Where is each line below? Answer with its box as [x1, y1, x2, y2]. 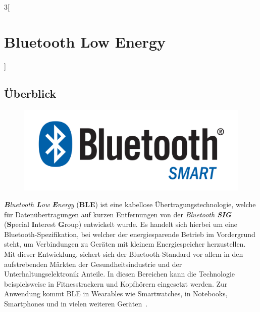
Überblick [4, 85, 57, 101]
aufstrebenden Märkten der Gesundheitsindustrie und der [4, 258, 182, 269]
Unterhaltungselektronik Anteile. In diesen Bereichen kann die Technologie [4, 268, 235, 279]
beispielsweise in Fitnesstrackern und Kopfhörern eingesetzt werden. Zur [4, 278, 228, 289]
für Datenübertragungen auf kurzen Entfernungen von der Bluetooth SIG [4, 209, 232, 219]
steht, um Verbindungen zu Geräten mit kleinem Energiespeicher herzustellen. [4, 239, 246, 249]
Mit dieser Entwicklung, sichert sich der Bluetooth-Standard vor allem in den [4, 249, 243, 259]
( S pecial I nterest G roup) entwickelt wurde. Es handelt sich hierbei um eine [4, 219, 237, 229]
